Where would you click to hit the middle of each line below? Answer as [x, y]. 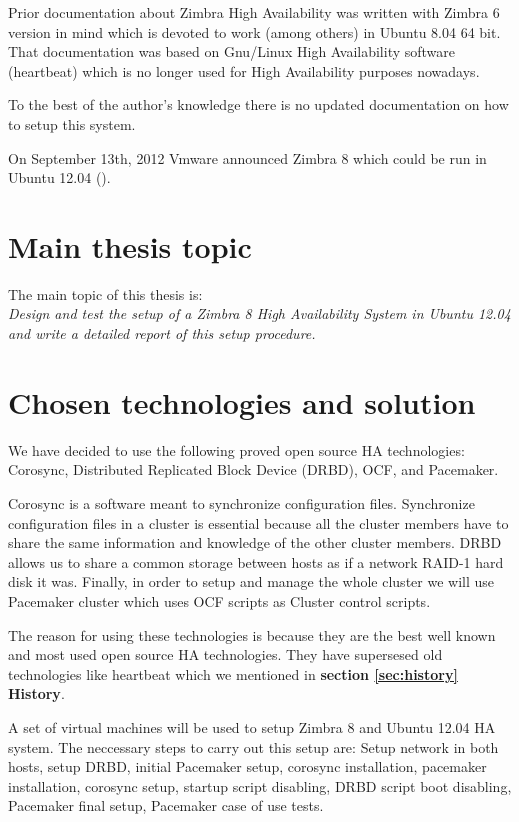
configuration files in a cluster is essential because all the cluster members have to [258, 522]
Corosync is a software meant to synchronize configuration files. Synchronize [241, 502]
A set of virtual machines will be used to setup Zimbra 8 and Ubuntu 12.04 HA [252, 726]
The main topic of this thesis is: [105, 293]
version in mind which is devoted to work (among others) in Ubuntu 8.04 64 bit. [254, 31]
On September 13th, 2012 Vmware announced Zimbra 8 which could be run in [247, 157]
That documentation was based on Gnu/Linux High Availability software [232, 51]
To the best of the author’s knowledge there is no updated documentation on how [258, 104]
